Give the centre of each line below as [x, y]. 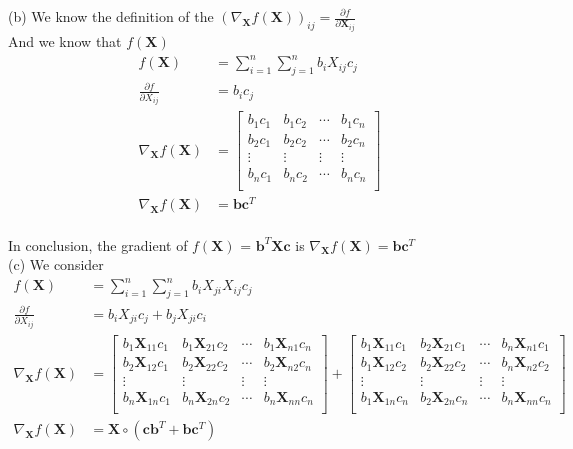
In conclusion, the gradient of [98, 244]
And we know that [65, 40]
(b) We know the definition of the [111, 16]
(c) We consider [56, 264]
